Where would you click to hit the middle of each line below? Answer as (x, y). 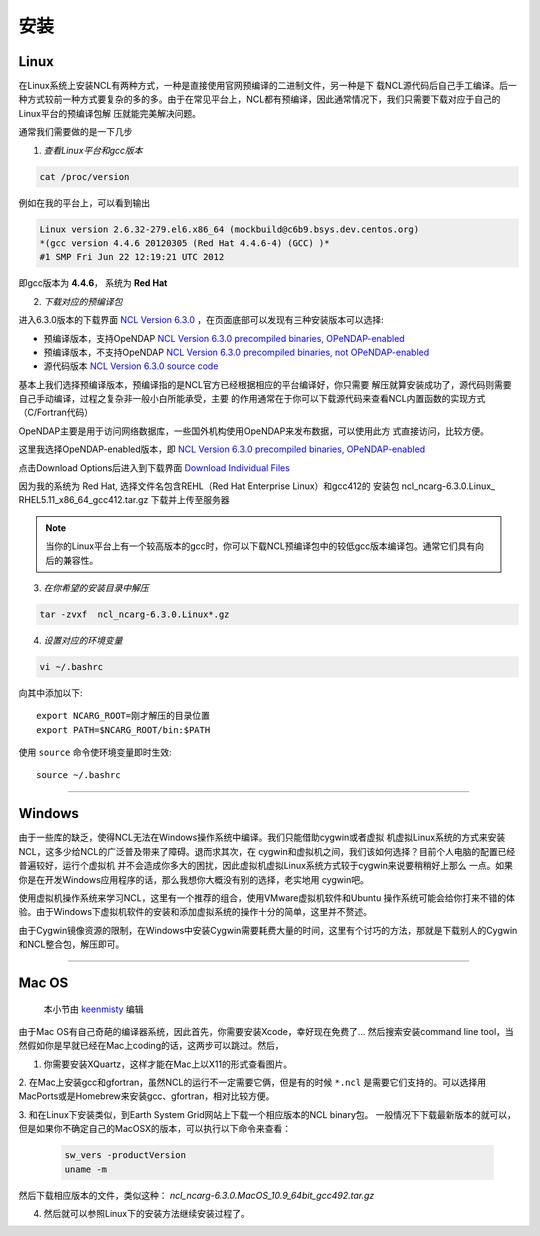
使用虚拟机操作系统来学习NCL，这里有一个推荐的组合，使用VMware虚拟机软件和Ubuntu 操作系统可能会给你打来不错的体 (266, 897)
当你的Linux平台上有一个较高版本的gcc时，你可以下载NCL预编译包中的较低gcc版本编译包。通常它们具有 (260, 546)
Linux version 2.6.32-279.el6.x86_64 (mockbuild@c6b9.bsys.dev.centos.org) (229, 229)
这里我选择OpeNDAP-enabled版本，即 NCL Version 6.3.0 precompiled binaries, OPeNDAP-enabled (222, 449)
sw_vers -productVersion (125, 1155)
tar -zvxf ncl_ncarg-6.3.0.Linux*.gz (134, 614)
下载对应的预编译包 (83, 301)
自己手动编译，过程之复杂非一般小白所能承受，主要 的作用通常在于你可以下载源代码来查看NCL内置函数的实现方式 (252, 399)
